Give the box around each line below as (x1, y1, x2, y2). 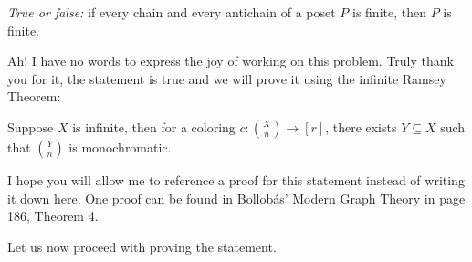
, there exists (325, 117, 397, 136)
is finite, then (352, 3, 426, 21)
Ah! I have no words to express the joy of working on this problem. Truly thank (7, 51, 454, 70)
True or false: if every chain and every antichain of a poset (7, 3, 336, 21)
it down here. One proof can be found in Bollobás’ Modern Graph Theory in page (7, 188, 466, 207)
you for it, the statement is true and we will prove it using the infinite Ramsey (7, 68, 446, 88)
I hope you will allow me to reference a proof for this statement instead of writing (7, 170, 465, 189)
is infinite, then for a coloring (72, 117, 236, 136)
